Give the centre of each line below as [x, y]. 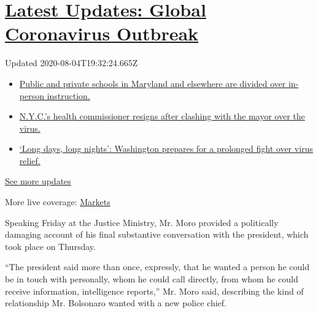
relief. [30, 160]
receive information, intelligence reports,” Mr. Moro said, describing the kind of [154, 291]
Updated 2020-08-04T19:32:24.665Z [72, 63]
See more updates [38, 181]
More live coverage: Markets [58, 202]
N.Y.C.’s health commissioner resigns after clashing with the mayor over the [162, 116]
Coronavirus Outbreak [102, 33]
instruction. [68, 95]
